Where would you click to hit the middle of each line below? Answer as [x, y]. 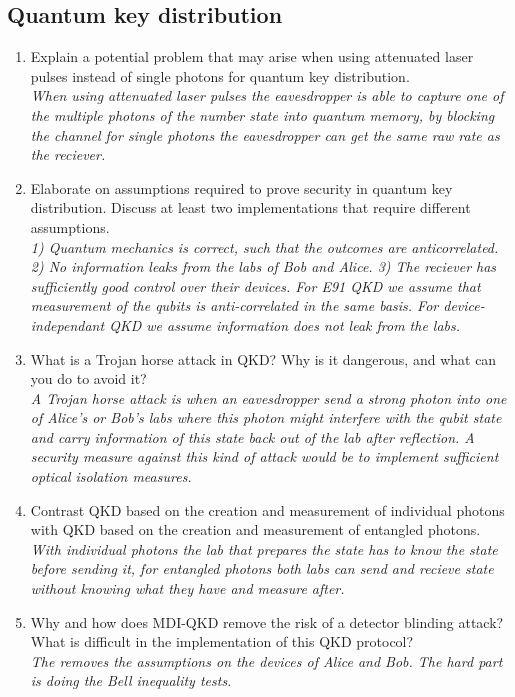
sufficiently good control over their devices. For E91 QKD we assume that [255, 285]
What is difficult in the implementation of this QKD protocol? [222, 641]
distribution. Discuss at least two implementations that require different [250, 207]
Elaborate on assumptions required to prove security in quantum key [241, 187]
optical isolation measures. [111, 476]
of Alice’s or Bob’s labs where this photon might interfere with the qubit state [266, 417]
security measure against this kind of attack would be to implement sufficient [264, 456]
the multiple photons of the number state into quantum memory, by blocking [262, 114]
